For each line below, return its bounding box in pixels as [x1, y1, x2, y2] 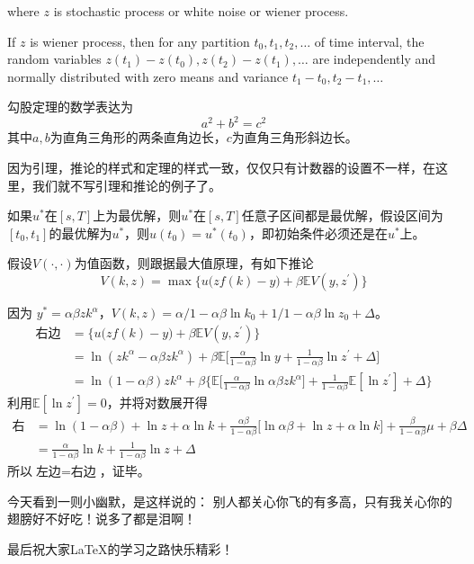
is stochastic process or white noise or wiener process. [53, 2, 349, 20]
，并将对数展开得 [106, 393, 208, 412]
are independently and [312, 49, 436, 68]
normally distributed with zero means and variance [7, 67, 289, 85]
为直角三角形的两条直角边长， [49, 128, 227, 147]
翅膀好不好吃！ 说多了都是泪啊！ [7, 509, 196, 528]
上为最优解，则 [93, 206, 182, 225]
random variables [7, 49, 102, 68]
